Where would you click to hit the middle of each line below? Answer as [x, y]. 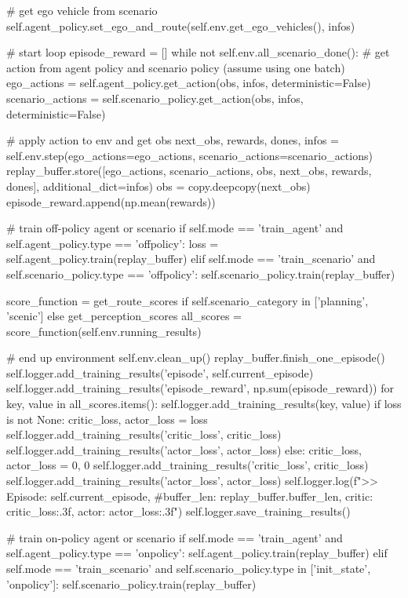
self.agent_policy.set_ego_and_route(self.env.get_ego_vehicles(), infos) [181, 26]
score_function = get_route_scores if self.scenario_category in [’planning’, [188, 300]
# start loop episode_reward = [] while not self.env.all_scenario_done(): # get [198, 52]
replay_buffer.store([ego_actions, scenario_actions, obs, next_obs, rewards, [189, 171]
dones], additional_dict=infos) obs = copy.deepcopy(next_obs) [158, 186]
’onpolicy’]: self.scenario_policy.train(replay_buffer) [131, 583]
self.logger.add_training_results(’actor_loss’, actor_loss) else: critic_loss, [184, 449]
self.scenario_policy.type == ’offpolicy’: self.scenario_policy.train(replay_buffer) [201, 273]
